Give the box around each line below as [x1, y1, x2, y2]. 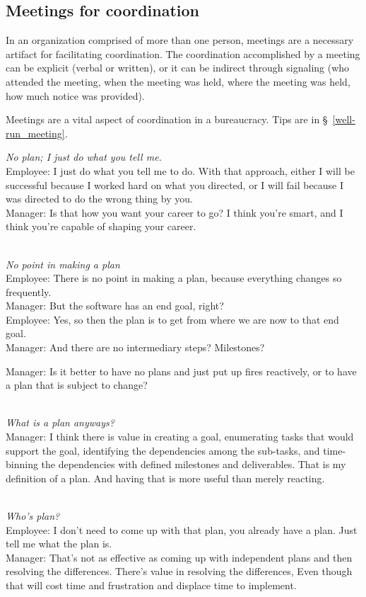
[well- [332, 112, 355, 127]
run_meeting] [6, 125, 65, 140]
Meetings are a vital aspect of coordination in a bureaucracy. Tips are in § [6, 112, 328, 127]
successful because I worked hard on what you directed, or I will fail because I [6, 177, 344, 192]
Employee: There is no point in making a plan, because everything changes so [6, 271, 342, 285]
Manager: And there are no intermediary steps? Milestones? [6, 340, 265, 355]
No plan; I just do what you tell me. [6, 149, 162, 164]
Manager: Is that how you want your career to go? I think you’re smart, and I [6, 205, 343, 220]
